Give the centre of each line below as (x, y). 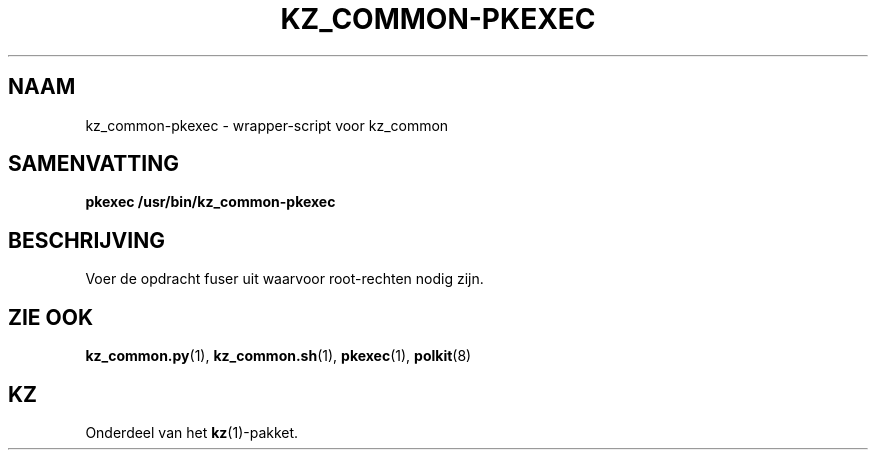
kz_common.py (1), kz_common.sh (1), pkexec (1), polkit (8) (278, 356)
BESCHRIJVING (86, 240)
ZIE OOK (51, 317)
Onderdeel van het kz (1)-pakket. (192, 432)
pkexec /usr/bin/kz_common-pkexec (210, 202)
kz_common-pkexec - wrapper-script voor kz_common (267, 125)
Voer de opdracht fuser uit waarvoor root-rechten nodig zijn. (284, 279)
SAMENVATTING (93, 164)
